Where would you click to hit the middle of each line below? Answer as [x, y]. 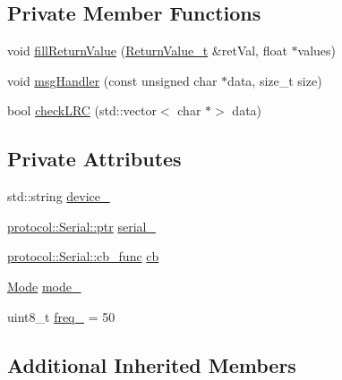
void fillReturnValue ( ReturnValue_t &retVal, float [147, 51]
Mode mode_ [44, 286]
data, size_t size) [275, 80]
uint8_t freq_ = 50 [61, 316]
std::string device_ [59, 196]
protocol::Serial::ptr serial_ [81, 226]
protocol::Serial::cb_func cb [83, 256]
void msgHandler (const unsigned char [112, 80]
